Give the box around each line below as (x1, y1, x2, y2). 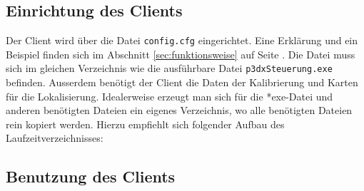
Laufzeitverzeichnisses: (6, 130, 103, 145)
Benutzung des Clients (6, 165, 176, 187)
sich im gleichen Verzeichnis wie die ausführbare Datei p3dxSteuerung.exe (6, 61, 333, 76)
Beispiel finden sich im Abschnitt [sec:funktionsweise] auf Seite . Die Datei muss (6, 46, 355, 61)
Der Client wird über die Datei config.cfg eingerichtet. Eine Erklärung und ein (6, 33, 358, 48)
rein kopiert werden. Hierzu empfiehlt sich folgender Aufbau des (6, 116, 285, 131)
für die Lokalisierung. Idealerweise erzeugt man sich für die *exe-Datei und (6, 88, 333, 103)
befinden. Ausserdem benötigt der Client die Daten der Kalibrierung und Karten (6, 75, 358, 90)
